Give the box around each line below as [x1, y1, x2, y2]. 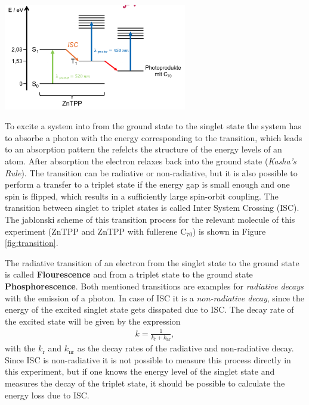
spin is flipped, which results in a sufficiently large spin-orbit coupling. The [5, 189, 279, 202]
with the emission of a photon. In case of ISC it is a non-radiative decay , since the [5, 291, 305, 304]
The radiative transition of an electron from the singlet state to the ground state [5, 256, 299, 269]
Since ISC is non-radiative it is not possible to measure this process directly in [5, 353, 291, 366]
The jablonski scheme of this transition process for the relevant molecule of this [5, 213, 295, 226]
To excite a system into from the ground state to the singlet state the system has [5, 120, 301, 132]
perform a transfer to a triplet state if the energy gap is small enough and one [5, 178, 290, 191]
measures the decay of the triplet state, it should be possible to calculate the [5, 376, 285, 389]
